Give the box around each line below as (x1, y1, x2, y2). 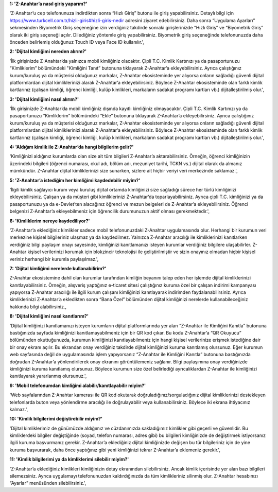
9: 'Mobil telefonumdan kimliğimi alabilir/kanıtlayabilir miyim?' (9, 382, 146, 389)
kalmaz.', (9, 406, 28, 412)
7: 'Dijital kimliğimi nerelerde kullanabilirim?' (9, 265, 107, 271)
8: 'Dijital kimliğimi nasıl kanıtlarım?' (9, 313, 89, 319)
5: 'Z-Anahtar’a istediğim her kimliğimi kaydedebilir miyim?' (9, 177, 141, 183)
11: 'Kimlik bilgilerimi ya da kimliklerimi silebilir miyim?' (9, 456, 129, 463)
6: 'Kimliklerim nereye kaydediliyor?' (9, 218, 90, 224)
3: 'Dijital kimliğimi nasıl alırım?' (9, 96, 79, 102)
